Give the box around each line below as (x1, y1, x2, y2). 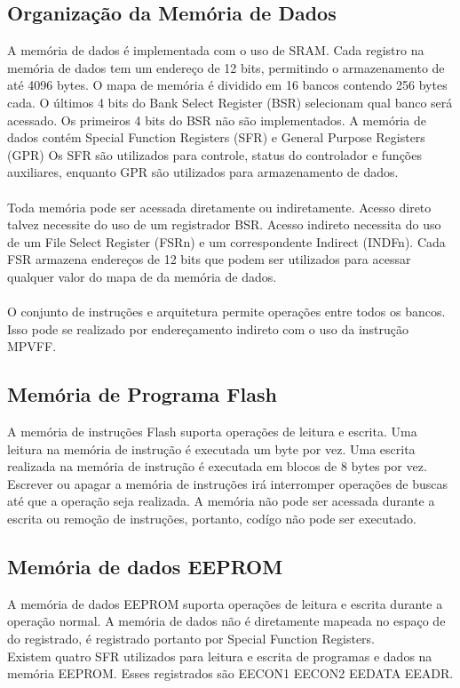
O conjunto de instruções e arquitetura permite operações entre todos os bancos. (7, 302, 446, 321)
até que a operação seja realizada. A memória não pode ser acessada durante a (7, 492, 435, 510)
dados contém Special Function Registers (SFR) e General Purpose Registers (7, 128, 425, 147)
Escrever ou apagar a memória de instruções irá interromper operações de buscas (7, 474, 448, 492)
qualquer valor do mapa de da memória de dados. (7, 267, 277, 285)
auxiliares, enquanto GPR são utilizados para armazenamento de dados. (7, 163, 399, 181)
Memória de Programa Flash (7, 380, 277, 408)
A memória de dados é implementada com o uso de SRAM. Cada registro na (7, 41, 424, 60)
